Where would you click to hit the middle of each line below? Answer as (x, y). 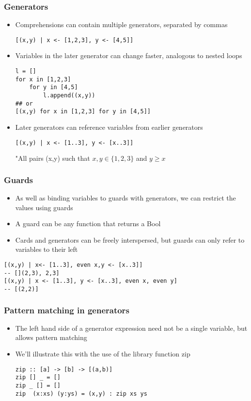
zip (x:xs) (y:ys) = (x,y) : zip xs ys (81, 393)
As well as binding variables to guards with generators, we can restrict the (125, 198)
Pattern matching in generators (67, 310)
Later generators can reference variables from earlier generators (109, 127)
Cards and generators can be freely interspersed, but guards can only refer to (130, 239)
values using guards (44, 207)
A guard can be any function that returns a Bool (88, 224)
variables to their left (47, 249)
